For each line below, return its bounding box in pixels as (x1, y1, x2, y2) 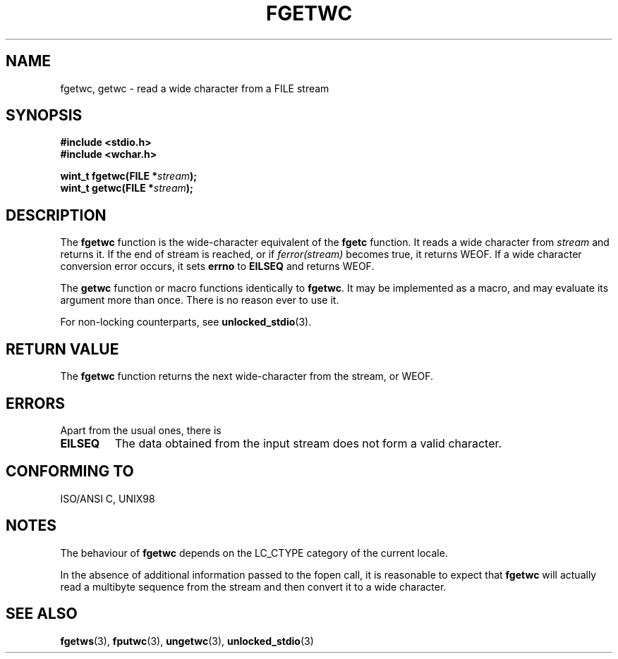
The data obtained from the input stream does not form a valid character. (114, 436, 502, 450)
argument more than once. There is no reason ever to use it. (60, 294, 339, 307)
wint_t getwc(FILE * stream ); (60, 182, 193, 195)
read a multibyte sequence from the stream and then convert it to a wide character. (60, 580, 447, 593)
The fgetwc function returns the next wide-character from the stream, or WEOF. (60, 370, 434, 383)
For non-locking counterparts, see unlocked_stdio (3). (60, 316, 312, 328)
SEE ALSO (6, 605, 78, 623)
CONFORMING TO (6, 462, 134, 481)
